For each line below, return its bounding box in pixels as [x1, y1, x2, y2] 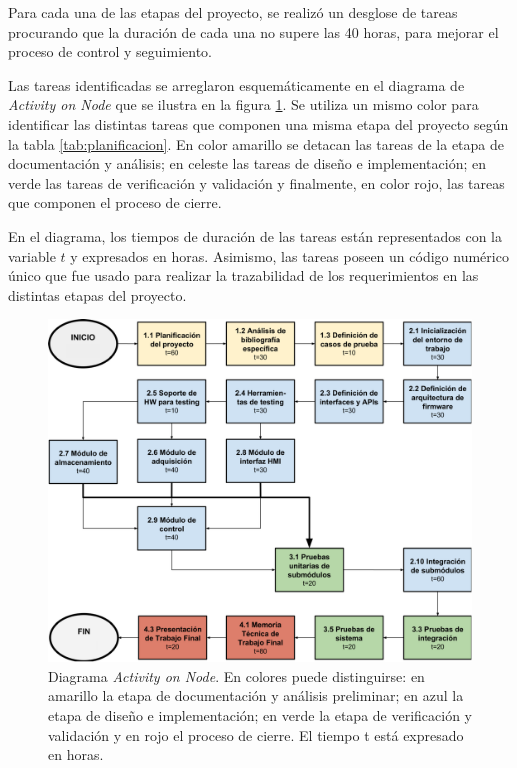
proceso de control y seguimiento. [8, 41, 212, 62]
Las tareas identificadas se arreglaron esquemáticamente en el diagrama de [8, 74, 465, 95]
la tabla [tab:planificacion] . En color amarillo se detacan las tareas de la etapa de [8, 133, 505, 154]
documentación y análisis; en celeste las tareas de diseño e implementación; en [8, 153, 486, 174]
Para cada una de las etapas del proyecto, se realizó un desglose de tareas [8, 2, 458, 22]
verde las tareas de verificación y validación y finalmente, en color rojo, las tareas [8, 172, 505, 193]
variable [8, 245, 56, 266]
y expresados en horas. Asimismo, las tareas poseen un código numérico [70, 245, 509, 266]
